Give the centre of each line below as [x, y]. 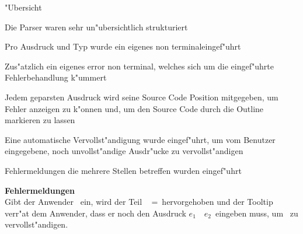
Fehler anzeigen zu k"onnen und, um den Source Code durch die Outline [134, 108]
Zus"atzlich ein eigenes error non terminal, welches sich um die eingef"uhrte [139, 66]
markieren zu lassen [40, 120]
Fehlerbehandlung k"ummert [56, 77]
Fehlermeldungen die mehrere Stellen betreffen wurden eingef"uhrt [123, 170]
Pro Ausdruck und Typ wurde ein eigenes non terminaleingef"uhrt [123, 46]
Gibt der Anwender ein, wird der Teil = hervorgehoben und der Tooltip [139, 202]
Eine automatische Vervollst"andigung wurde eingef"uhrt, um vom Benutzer [140, 139]
